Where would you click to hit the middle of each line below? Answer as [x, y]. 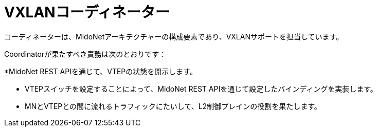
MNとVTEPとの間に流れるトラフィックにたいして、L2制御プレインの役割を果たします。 [173, 106]
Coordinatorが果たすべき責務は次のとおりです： [85, 54]
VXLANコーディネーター [87, 12]
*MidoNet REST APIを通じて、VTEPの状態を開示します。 [101, 71]
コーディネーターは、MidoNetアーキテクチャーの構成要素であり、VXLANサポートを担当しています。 [174, 36]
